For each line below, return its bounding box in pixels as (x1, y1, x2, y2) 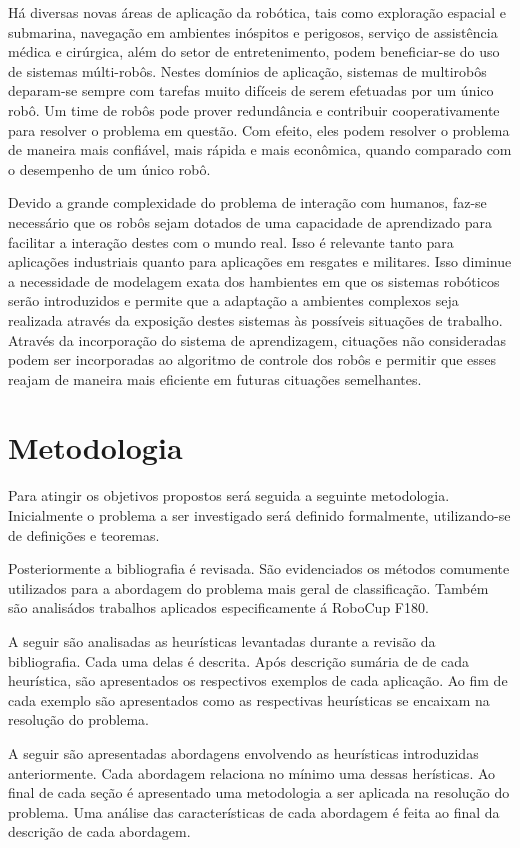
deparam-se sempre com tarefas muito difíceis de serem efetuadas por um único (8, 80, 494, 101)
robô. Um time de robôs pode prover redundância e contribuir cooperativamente (8, 99, 500, 120)
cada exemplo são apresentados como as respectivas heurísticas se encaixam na (8, 689, 490, 710)
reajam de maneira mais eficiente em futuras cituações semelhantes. (8, 368, 422, 389)
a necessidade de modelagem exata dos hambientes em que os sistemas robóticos (8, 270, 500, 291)
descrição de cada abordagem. (8, 821, 191, 842)
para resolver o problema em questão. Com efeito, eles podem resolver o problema (8, 119, 510, 140)
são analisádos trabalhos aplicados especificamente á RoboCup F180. (8, 597, 429, 618)
